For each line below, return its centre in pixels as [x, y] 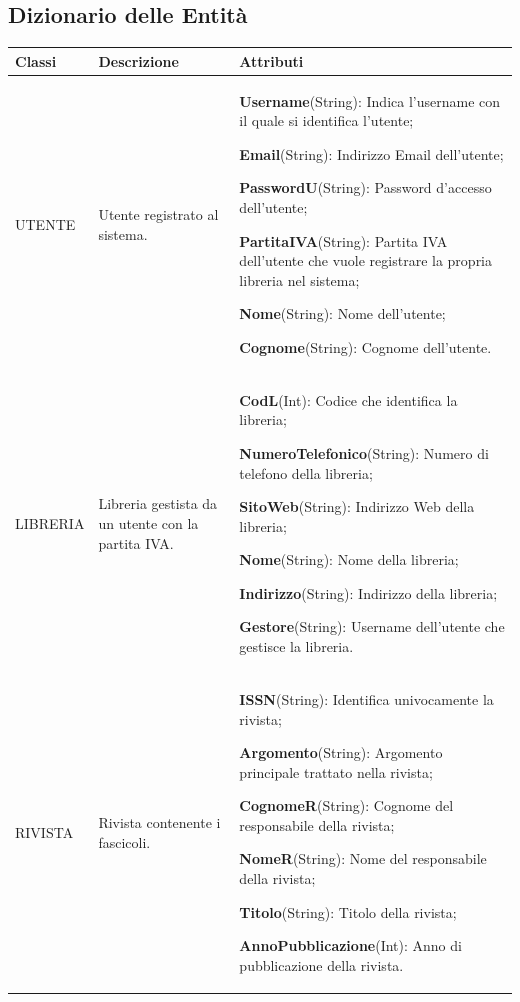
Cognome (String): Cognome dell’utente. [365, 346]
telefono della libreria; [306, 472]
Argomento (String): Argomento [341, 752]
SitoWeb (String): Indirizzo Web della [357, 506]
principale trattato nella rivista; [336, 771]
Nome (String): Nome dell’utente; [342, 313]
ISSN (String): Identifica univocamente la [366, 698]
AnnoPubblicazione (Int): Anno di [350, 945]
